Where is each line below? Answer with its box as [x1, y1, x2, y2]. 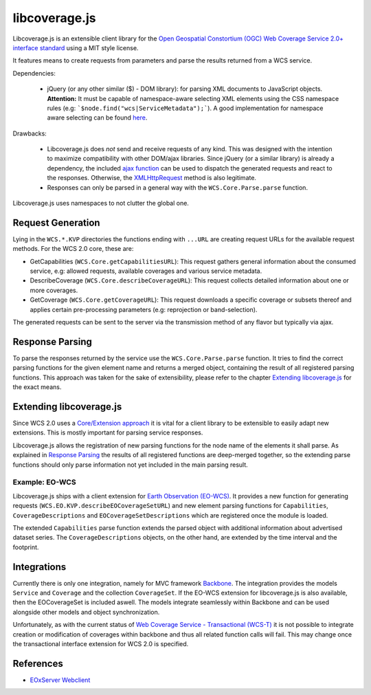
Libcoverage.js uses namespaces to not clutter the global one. [12, 199, 189, 208]
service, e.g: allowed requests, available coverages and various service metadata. [30, 267, 262, 275]
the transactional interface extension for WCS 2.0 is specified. [12, 639, 189, 648]
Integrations [12, 561, 67, 573]
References [12, 657, 63, 670]
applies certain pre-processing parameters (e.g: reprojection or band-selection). [30, 305, 258, 313]
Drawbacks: [12, 129, 47, 137]
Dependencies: [12, 69, 56, 77]
